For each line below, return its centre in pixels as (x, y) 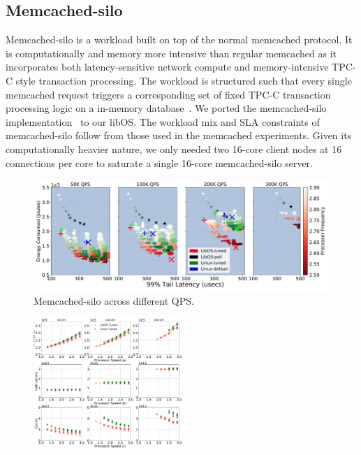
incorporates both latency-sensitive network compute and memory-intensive (167, 67)
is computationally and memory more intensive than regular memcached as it (171, 53)
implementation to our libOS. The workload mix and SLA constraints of (163, 121)
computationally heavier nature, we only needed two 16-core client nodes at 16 (174, 149)
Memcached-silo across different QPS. (114, 300)
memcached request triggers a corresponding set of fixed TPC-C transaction (168, 94)
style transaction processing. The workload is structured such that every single (184, 80)
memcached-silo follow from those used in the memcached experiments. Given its (179, 135)
